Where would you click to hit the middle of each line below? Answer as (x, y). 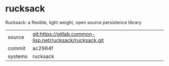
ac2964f (43, 48)
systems (18, 56)
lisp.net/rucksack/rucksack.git (68, 40)
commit (17, 48)
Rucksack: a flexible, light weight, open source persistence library (73, 22)
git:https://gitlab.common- (64, 34)
